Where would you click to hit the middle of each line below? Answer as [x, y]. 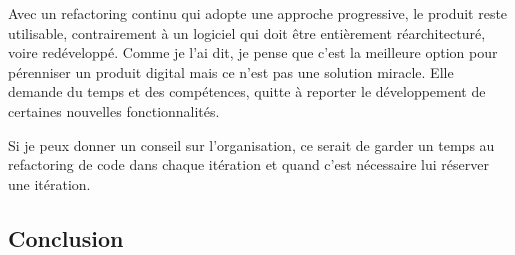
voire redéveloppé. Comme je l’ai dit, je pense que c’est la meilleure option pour [253, 52]
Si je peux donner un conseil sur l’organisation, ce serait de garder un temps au [251, 144]
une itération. [49, 183]
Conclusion [66, 237]
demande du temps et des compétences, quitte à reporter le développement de [247, 91]
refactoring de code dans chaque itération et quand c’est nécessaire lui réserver [248, 164]
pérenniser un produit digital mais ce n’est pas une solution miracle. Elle [231, 71]
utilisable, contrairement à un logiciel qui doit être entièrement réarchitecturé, [247, 32]
